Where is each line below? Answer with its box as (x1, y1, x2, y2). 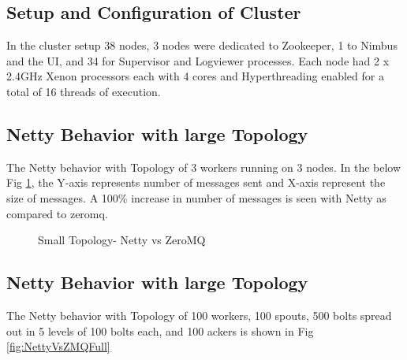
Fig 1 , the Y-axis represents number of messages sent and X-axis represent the (6, 174, 386, 191)
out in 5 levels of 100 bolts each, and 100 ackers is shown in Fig (6, 322, 314, 339)
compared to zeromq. (6, 205, 108, 221)
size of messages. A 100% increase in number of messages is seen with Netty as (6, 189, 386, 206)
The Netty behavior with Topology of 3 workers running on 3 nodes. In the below (6, 158, 401, 175)
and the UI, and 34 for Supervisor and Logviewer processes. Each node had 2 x (6, 52, 390, 69)
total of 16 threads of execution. (6, 83, 161, 99)
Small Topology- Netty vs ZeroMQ (38, 232, 206, 248)
